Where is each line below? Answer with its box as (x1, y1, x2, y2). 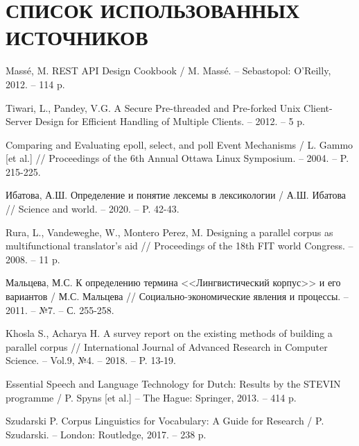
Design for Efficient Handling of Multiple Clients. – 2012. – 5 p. (35, 114, 305, 129)
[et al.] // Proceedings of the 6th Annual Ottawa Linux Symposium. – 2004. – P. (6, 151, 349, 165)
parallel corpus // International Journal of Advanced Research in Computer (6, 339, 328, 354)
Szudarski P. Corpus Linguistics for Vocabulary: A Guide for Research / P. (6, 413, 324, 428)
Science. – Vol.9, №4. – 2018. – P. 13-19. (6, 353, 176, 367)
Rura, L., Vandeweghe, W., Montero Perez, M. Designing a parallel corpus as (6, 224, 333, 239)
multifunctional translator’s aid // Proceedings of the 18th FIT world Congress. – (6, 238, 353, 253)
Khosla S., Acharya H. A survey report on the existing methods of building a (6, 326, 333, 340)
